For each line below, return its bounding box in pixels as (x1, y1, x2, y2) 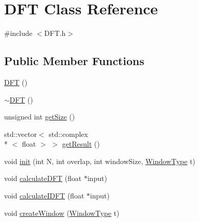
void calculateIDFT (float (4, 190, 84, 201)
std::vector (4, 128, 37, 139)
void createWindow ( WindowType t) (4, 207, 120, 218)
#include (4, 28, 33, 38)
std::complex (49, 128, 88, 139)
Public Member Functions (4, 53, 144, 69)
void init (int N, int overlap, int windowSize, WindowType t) (4, 155, 195, 166)
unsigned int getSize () (4, 111, 75, 122)
